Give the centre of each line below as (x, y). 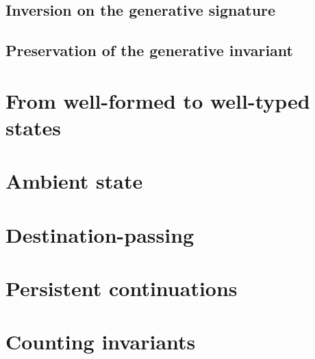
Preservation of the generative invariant (149, 50)
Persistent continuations (122, 288)
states (33, 127)
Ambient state (74, 181)
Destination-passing (100, 234)
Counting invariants (101, 342)
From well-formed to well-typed (158, 100)
